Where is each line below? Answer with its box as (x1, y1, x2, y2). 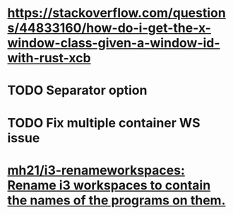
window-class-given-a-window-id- (7, 35, 220, 51)
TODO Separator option (7, 83, 148, 98)
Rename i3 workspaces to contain (7, 177, 211, 193)
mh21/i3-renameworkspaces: (7, 162, 185, 178)
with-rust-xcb (7, 50, 91, 66)
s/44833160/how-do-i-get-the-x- (7, 20, 212, 36)
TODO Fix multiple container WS (7, 115, 201, 131)
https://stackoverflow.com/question (7, 5, 226, 21)
